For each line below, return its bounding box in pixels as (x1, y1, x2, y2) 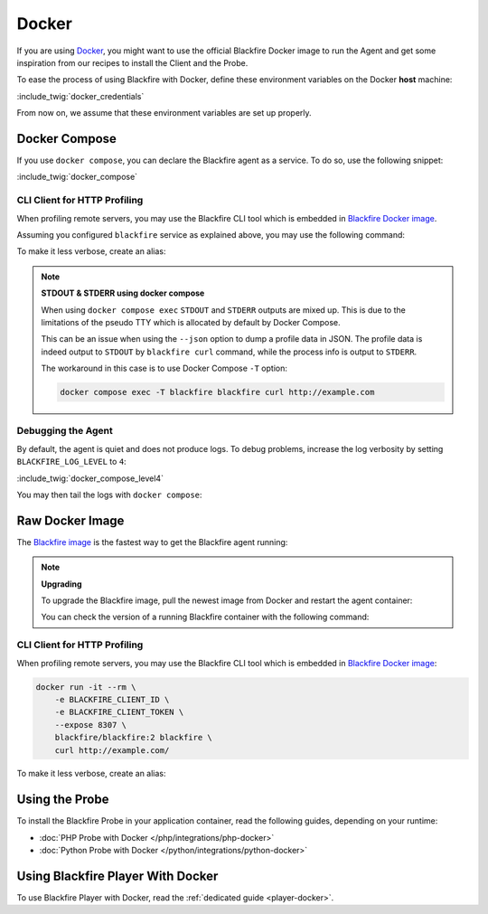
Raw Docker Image (16, 513, 125, 528)
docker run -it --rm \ (35, 682, 136, 692)
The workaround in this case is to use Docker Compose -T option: (41, 363, 288, 374)
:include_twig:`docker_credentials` (16, 90, 145, 101)
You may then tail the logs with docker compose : (16, 489, 202, 500)
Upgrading (41, 579, 82, 589)
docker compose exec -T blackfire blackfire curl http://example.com (60, 387, 375, 398)
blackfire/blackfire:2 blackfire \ (54, 732, 212, 743)
